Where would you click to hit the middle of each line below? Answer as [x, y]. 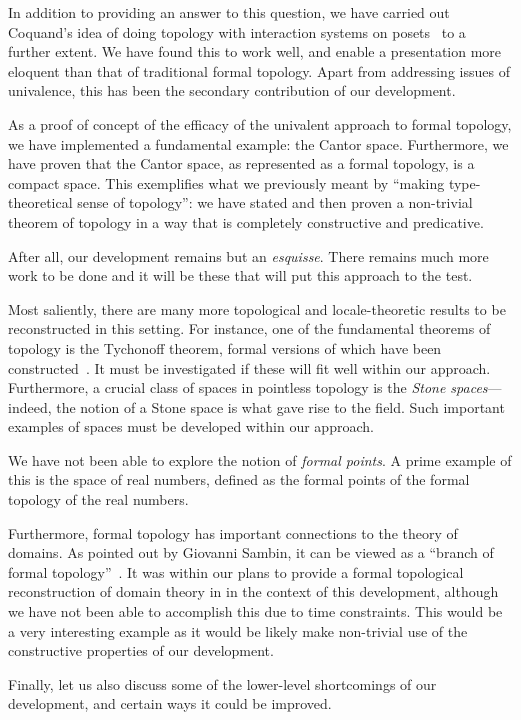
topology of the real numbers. [98, 499]
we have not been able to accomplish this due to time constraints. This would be [255, 611]
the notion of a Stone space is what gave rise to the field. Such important [280, 406]
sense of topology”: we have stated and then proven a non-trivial [275, 202]
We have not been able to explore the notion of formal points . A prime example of [260, 459]
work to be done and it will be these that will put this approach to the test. [240, 275]
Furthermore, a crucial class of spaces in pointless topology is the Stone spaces [248, 387]
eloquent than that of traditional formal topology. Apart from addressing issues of [259, 70]
